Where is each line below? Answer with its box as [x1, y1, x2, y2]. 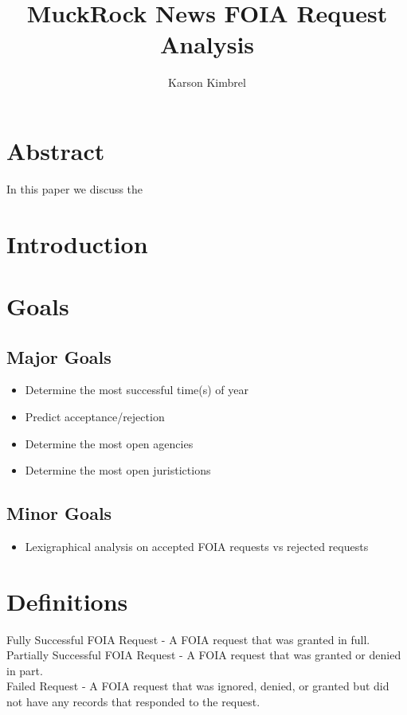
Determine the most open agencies [25, 435, 194, 451]
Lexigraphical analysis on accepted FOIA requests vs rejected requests [25, 537, 369, 554]
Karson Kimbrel [168, 74, 246, 91]
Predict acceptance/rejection [25, 408, 165, 424]
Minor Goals [6, 501, 112, 526]
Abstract [6, 134, 105, 166]
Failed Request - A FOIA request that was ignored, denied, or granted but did [6, 678, 389, 694]
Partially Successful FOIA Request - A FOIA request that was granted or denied [6, 647, 401, 663]
